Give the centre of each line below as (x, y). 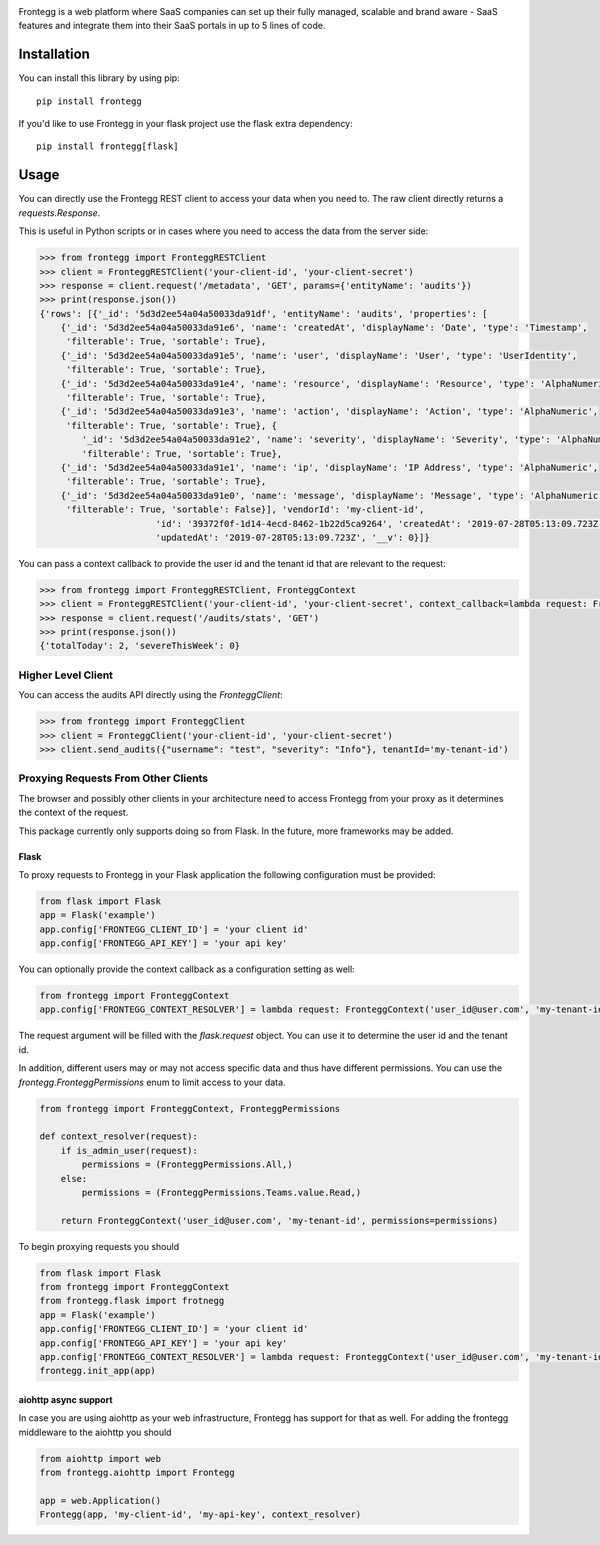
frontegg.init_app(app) (98, 1371)
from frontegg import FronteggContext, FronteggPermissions (190, 1108)
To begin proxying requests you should (99, 1246)
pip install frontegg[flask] (107, 146)
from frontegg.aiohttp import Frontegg (137, 1473)
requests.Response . (59, 212)
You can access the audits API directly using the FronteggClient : (151, 695)
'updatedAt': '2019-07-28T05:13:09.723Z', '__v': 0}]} (292, 537)
